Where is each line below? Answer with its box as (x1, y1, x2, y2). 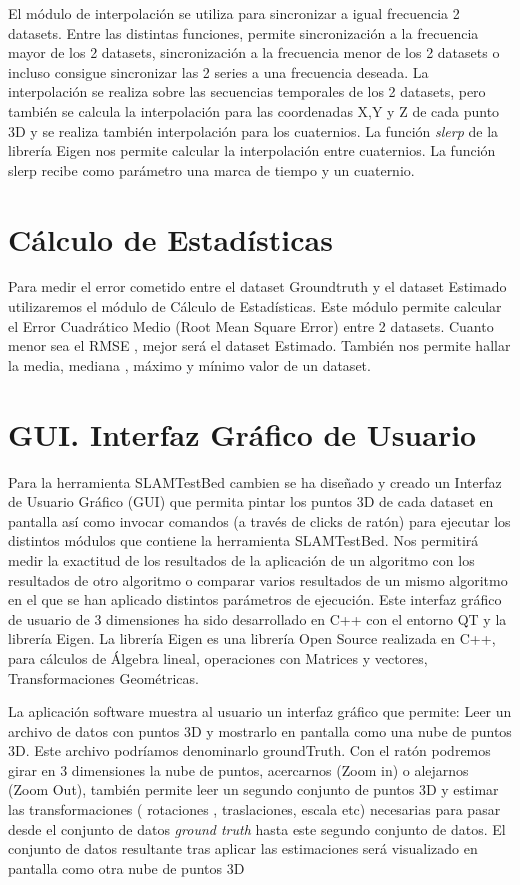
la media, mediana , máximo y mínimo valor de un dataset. (8, 354, 371, 375)
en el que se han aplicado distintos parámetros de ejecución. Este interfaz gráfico (8, 589, 502, 610)
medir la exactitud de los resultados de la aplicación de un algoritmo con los (8, 549, 475, 570)
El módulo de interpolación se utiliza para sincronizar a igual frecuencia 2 (8, 3, 460, 23)
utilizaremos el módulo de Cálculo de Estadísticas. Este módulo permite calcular (8, 296, 502, 317)
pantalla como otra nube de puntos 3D (8, 857, 245, 878)
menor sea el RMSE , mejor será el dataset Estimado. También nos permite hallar (8, 335, 511, 356)
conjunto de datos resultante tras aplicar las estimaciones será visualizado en (8, 838, 478, 859)
